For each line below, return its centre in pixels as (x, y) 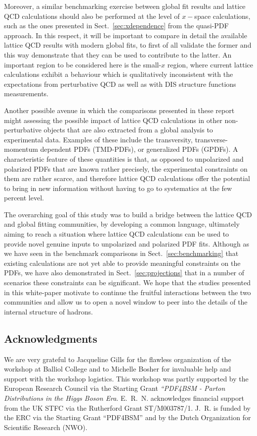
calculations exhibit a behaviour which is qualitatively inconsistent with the (119, 74)
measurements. (26, 93)
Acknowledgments (51, 338)
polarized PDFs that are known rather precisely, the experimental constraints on (126, 168)
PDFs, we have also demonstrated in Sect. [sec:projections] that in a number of (124, 273)
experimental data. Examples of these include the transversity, (98, 139)
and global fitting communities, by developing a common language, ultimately (122, 224)
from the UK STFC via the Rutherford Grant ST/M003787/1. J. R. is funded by (127, 407)
